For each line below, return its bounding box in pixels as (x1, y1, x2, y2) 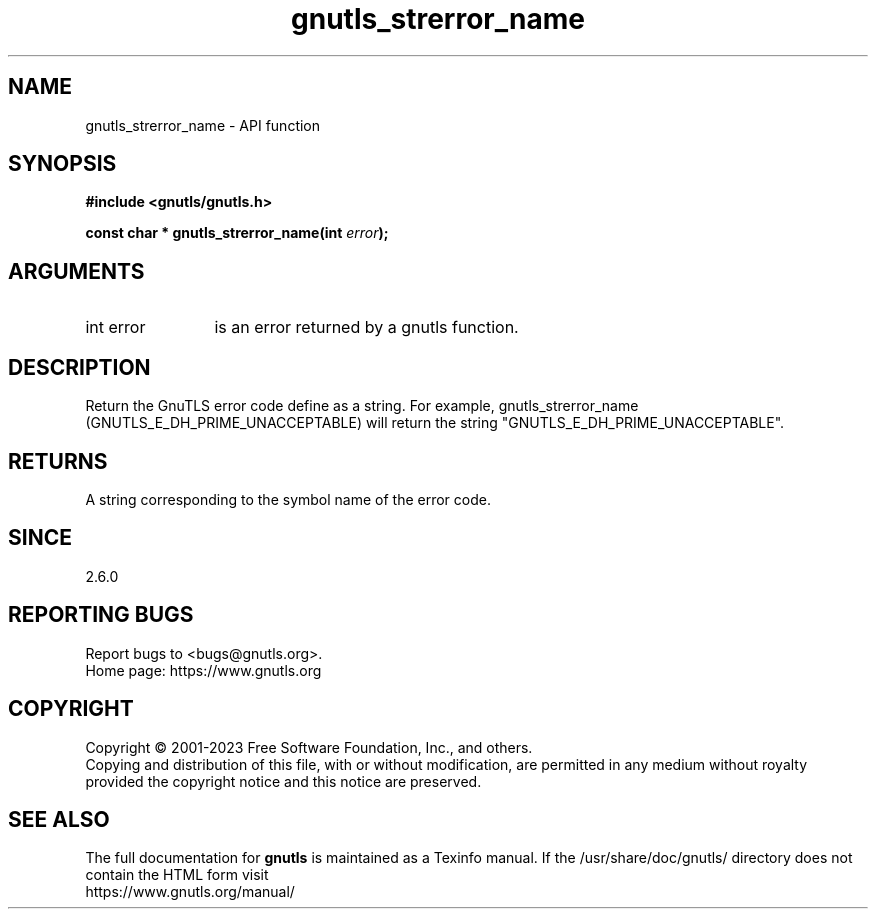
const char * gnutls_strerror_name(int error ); (85, 224, 389, 242)
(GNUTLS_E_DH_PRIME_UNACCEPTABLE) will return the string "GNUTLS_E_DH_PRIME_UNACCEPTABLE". (85, 414, 785, 432)
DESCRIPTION (8, 354, 151, 380)
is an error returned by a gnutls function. (214, 317, 519, 338)
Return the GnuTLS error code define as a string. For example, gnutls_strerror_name (85, 397, 639, 415)
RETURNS (8, 448, 108, 474)
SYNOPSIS (8, 151, 117, 177)
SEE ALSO (8, 806, 110, 832)
